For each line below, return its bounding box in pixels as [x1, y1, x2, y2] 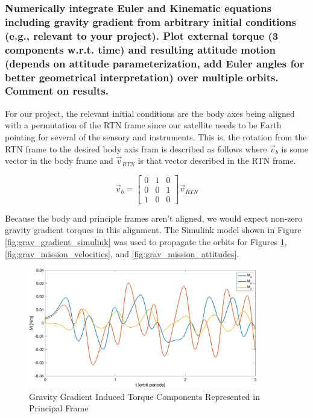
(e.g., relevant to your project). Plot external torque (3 [5, 28, 279, 43]
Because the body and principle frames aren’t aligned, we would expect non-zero [5, 211, 303, 224]
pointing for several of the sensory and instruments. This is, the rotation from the [5, 130, 307, 143]
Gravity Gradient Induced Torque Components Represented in [29, 390, 260, 402]
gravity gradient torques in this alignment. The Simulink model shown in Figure [5, 223, 302, 236]
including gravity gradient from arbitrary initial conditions [5, 14, 296, 29]
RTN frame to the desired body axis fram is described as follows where [5, 142, 267, 155]
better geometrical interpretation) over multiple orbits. [5, 69, 279, 84]
